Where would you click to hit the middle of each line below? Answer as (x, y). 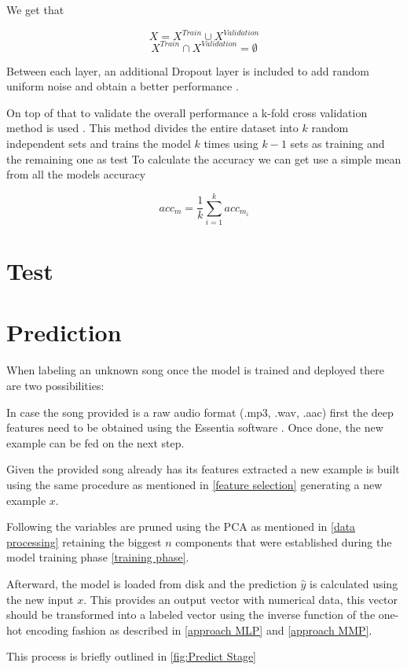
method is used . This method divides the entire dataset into (152, 128)
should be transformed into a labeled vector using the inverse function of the (191, 615)
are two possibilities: (55, 385)
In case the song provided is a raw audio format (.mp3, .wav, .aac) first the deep (200, 412)
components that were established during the (284, 541)
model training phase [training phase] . (98, 557)
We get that (35, 9)
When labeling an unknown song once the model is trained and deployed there (195, 370)
